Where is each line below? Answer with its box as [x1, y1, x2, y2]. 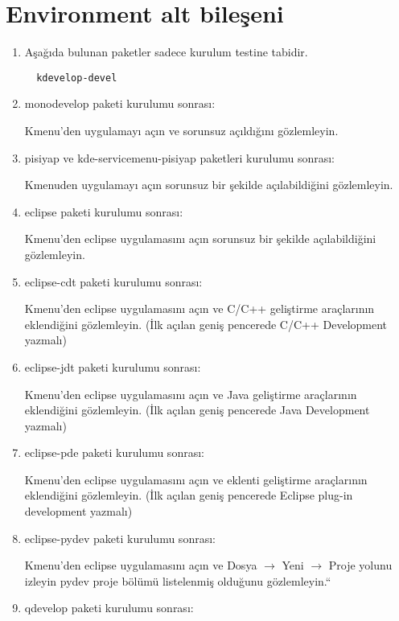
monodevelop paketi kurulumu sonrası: [24, 95, 216, 112]
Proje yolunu [328, 557, 393, 574]
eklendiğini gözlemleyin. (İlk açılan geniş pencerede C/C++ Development [24, 315, 388, 332]
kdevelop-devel [36, 72, 117, 84]
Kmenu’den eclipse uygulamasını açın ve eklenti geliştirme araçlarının [24, 471, 368, 487]
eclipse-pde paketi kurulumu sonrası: [24, 444, 204, 461]
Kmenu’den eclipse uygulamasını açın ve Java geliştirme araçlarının [24, 385, 357, 402]
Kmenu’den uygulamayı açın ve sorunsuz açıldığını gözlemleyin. [24, 121, 339, 138]
